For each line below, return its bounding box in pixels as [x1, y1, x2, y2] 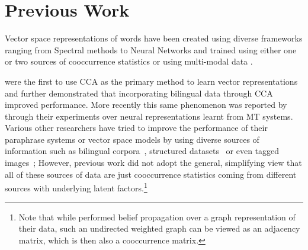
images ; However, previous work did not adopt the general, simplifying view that [5, 156, 302, 169]
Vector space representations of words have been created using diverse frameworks [5, 32, 303, 44]
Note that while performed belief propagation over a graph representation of [18, 210, 296, 223]
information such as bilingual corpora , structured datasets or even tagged [5, 145, 280, 157]
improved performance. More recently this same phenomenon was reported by [5, 98, 287, 111]
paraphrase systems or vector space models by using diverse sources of [5, 133, 259, 145]
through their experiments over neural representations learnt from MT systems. [5, 110, 293, 122]
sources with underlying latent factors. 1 [5, 180, 147, 194]
